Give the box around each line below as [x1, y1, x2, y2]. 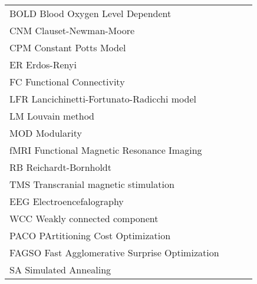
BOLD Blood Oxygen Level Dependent [9, 6, 172, 20]
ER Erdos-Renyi [9, 58, 77, 71]
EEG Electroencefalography [9, 194, 124, 208]
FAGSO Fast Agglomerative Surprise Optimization [9, 246, 219, 259]
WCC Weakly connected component [9, 212, 159, 225]
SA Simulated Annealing [9, 263, 111, 276]
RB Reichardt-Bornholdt [9, 160, 111, 174]
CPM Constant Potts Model [9, 41, 126, 54]
